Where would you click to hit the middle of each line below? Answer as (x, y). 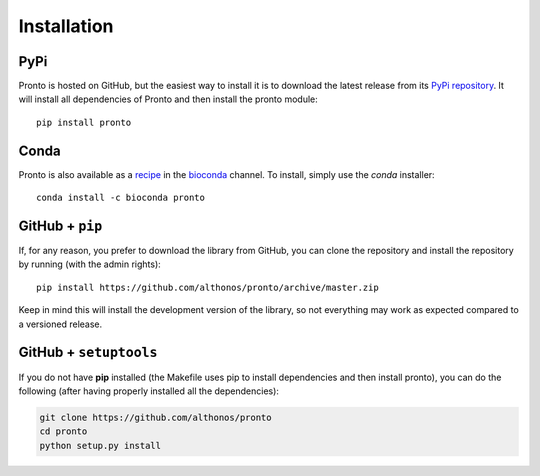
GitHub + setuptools (88, 352)
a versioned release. (60, 324)
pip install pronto (84, 122)
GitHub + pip (60, 225)
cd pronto (63, 431)
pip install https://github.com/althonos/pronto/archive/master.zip (207, 287)
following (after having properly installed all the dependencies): (149, 391)
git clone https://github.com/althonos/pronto (155, 417)
